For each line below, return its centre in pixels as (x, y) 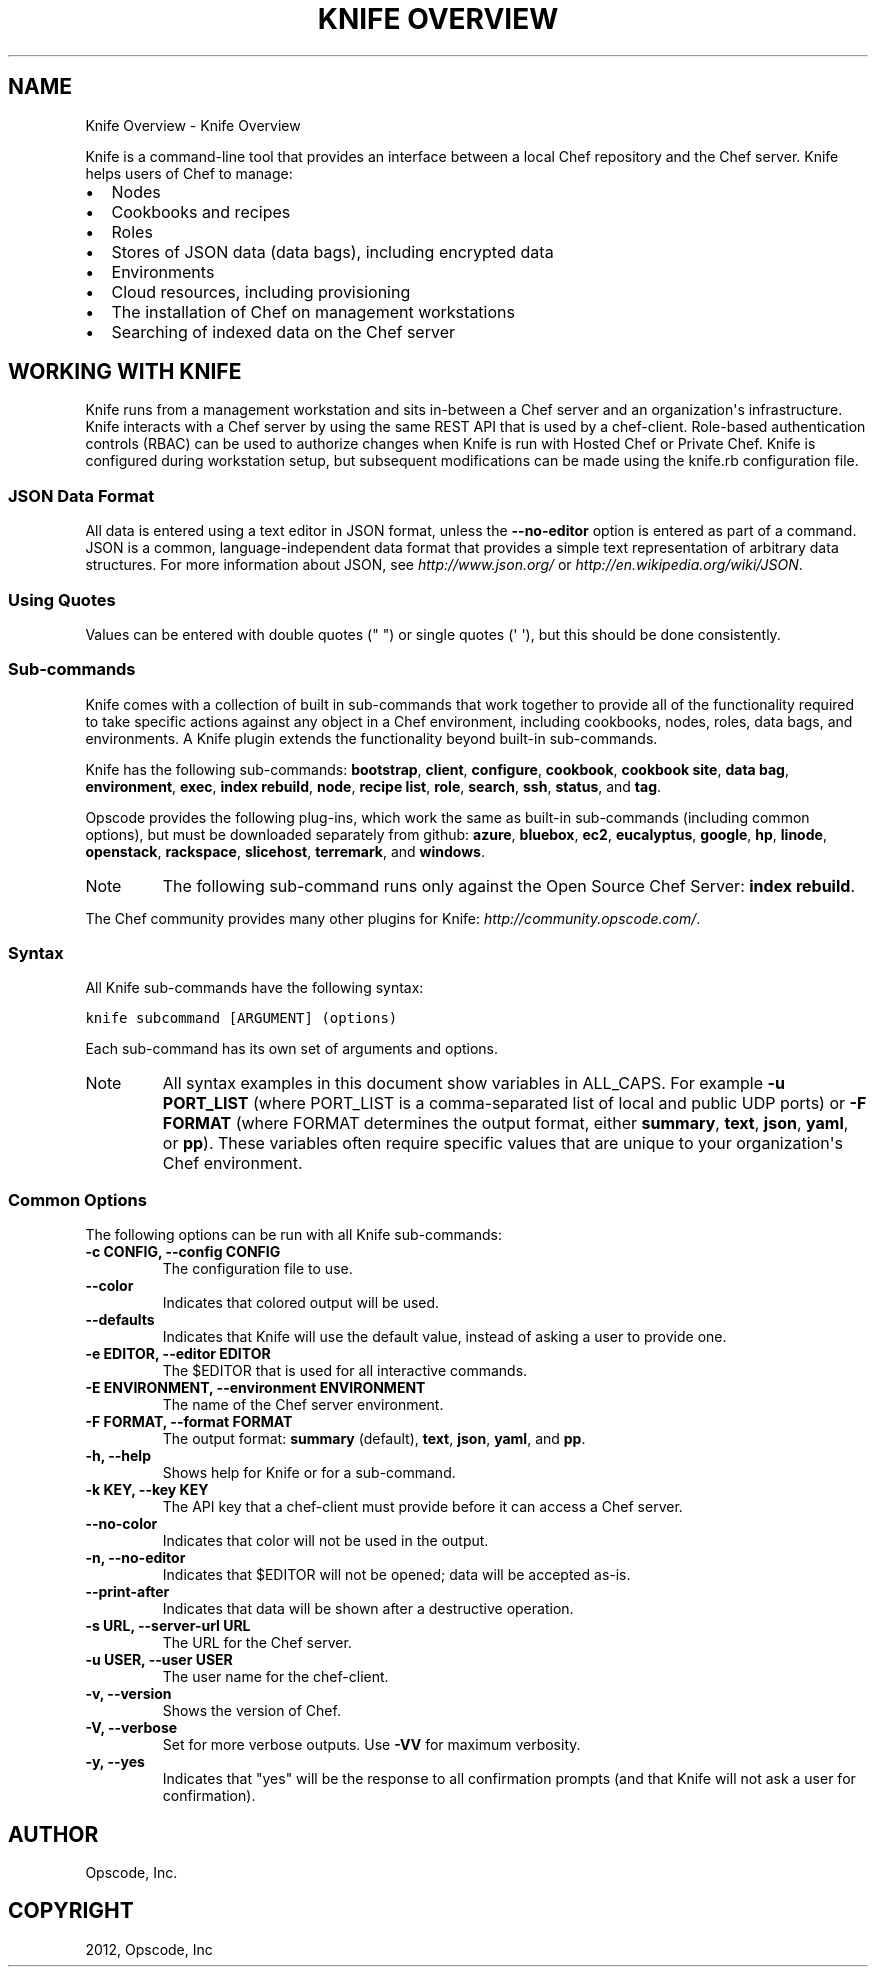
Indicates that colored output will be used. (301, 1303)
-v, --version (128, 1694)
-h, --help (118, 1456)
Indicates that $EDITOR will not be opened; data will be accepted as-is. (396, 1575)
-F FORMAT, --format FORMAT (189, 1422)
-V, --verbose (131, 1728)
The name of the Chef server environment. (303, 1405)
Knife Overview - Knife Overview (193, 125)
